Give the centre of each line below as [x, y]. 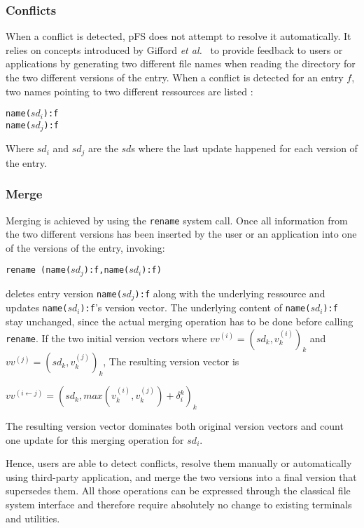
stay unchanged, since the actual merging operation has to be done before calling [180, 321]
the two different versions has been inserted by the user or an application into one [181, 234]
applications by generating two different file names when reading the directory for [181, 63]
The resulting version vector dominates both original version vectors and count [175, 425]
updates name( [37, 307]
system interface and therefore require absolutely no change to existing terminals [179, 504]
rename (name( [38, 270]
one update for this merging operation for [95, 439]
